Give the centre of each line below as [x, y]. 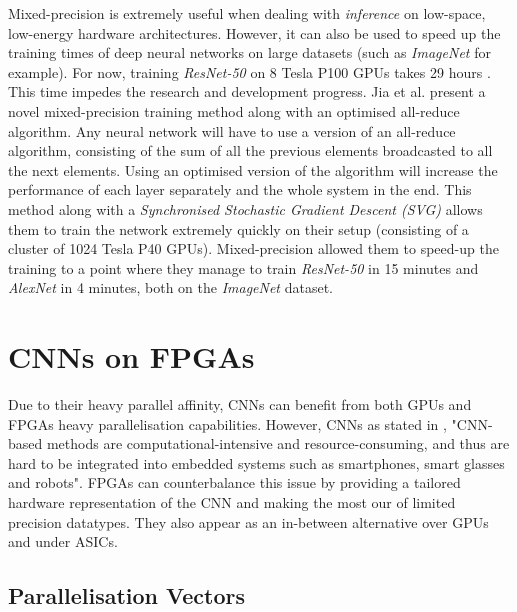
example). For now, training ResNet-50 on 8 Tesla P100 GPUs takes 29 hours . [249, 71]
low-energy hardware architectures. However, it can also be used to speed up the [254, 32]
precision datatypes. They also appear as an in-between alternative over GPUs [248, 521]
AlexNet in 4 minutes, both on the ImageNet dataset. [170, 287]
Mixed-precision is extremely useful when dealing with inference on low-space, [247, 13]
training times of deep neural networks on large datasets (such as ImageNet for [249, 52]
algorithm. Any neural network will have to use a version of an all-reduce [232, 130]
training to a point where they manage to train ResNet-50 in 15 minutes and [243, 267]
